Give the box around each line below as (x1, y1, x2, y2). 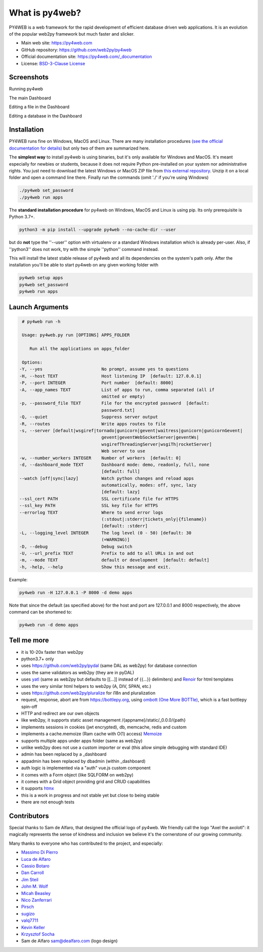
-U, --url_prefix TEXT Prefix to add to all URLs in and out (19, 551, 194, 556)
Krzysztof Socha (21, 931, 55, 937)
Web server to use (101, 448, 146, 454)
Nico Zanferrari (21, 897, 52, 903)
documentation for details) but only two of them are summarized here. (9, 145, 150, 151)
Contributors (9, 812, 49, 820)
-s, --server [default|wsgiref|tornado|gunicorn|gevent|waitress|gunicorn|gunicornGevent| (19, 428, 243, 433)
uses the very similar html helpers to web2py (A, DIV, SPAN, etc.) (21, 683, 151, 689)
